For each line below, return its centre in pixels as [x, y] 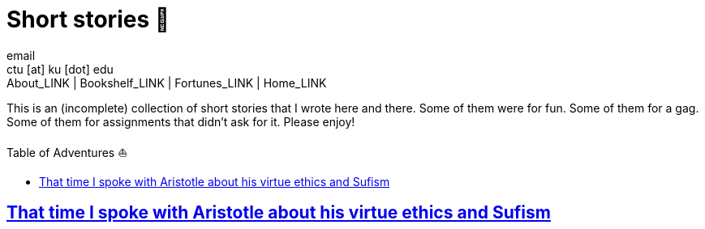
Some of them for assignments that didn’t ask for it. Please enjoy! [181, 121]
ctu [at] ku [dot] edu [60, 69]
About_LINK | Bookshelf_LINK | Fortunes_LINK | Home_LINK [167, 83]
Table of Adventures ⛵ [67, 152]
